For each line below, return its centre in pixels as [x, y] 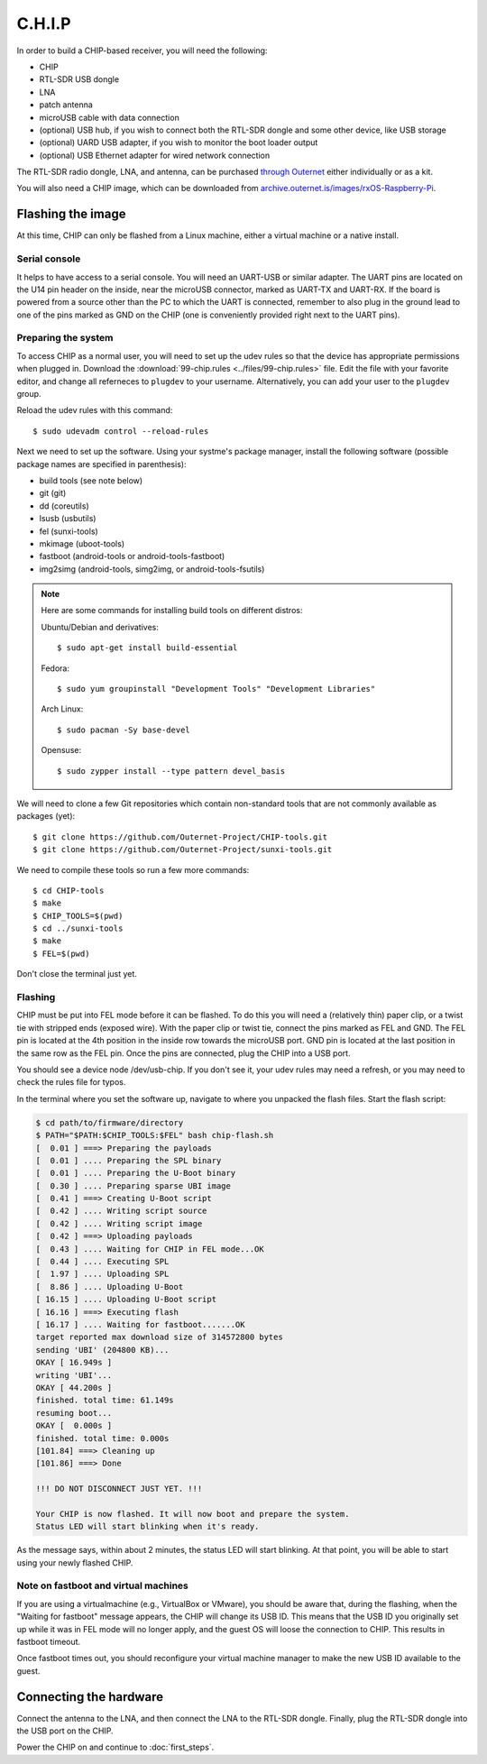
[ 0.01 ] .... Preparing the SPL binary [129, 1160]
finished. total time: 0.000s [102, 1438]
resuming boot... [74, 1413]
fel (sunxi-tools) [69, 531]
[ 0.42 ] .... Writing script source [121, 1211]
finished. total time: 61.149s [105, 1401]
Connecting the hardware [90, 1697]
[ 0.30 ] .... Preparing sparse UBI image [133, 1185]
